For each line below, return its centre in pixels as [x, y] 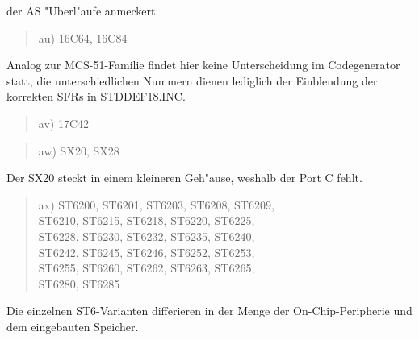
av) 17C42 [64, 123]
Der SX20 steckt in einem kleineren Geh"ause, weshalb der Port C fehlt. [184, 178]
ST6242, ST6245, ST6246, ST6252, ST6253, [147, 252]
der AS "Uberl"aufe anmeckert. [83, 10]
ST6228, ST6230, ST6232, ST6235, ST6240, [147, 236]
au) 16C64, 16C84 [83, 37]
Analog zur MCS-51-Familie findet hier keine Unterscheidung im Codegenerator [203, 65]
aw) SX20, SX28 [79, 150]
